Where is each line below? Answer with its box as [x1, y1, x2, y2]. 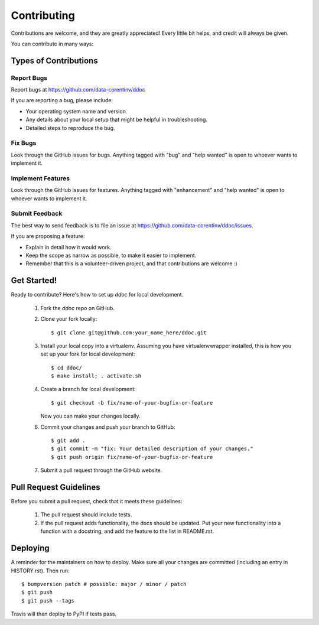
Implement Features [11, 174, 70, 183]
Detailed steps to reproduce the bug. [25, 124, 115, 131]
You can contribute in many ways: [11, 40, 94, 47]
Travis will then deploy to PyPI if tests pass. [11, 610, 117, 617]
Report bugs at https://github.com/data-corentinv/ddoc [11, 86, 145, 93]
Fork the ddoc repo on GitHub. [40, 304, 115, 311]
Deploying [11, 543, 50, 554]
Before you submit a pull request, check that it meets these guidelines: [11, 498, 183, 505]
